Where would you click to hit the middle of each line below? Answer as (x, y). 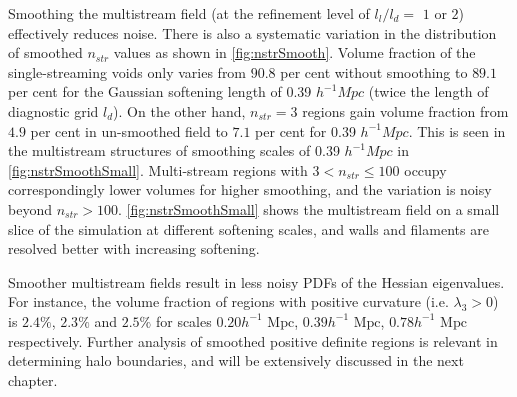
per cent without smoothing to (374, 71)
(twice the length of (428, 91)
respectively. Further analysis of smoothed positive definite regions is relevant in (253, 340)
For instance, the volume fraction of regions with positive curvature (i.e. (228, 301)
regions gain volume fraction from (405, 110)
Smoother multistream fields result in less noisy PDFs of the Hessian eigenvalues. (256, 281)
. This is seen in (457, 130)
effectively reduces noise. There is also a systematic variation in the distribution (252, 32)
